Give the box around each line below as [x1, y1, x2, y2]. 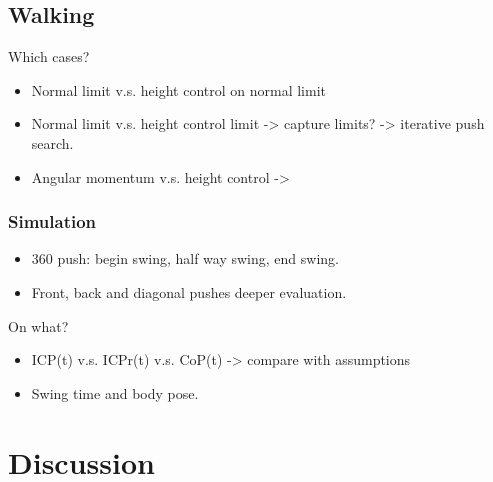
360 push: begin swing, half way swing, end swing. [31, 248, 339, 269]
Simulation [8, 209, 97, 234]
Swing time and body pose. [31, 382, 199, 403]
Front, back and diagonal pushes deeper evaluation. [31, 281, 347, 302]
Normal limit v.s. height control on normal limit [31, 79, 327, 100]
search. [31, 132, 74, 153]
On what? [8, 315, 69, 336]
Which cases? [8, 46, 90, 67]
